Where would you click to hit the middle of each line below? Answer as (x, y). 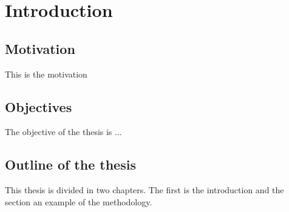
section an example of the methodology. (79, 201)
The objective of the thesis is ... (63, 132)
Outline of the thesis (70, 164)
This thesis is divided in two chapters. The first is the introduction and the (144, 190)
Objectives (39, 106)
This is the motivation (46, 74)
